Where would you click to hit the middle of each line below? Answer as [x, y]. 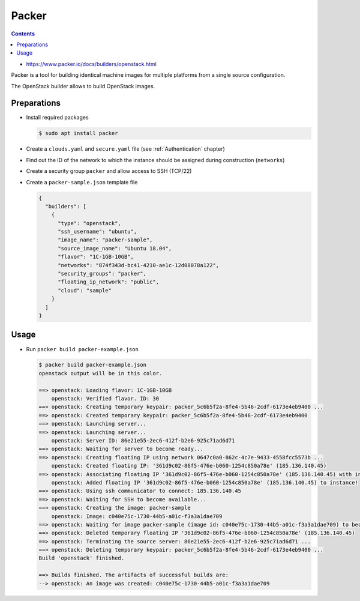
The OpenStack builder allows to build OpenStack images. [83, 86]
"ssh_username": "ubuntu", [97, 232]
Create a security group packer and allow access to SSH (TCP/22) [109, 171]
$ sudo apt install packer [78, 133]
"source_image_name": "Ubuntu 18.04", [115, 248]
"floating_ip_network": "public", [108, 282]
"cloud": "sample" [85, 290]
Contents [23, 34]
